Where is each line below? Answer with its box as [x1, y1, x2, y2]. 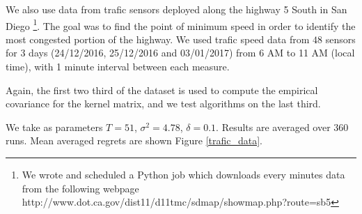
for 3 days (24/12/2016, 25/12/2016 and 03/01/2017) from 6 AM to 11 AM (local [6, 45, 355, 60]
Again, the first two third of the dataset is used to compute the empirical [6, 82, 318, 97]
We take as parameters [6, 119, 103, 134]
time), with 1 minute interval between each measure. [6, 59, 230, 74]
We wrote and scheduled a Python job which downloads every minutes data [22, 167, 345, 181]
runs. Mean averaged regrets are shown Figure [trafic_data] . [6, 133, 263, 148]
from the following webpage [22, 181, 139, 195]
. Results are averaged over [216, 119, 331, 134]
